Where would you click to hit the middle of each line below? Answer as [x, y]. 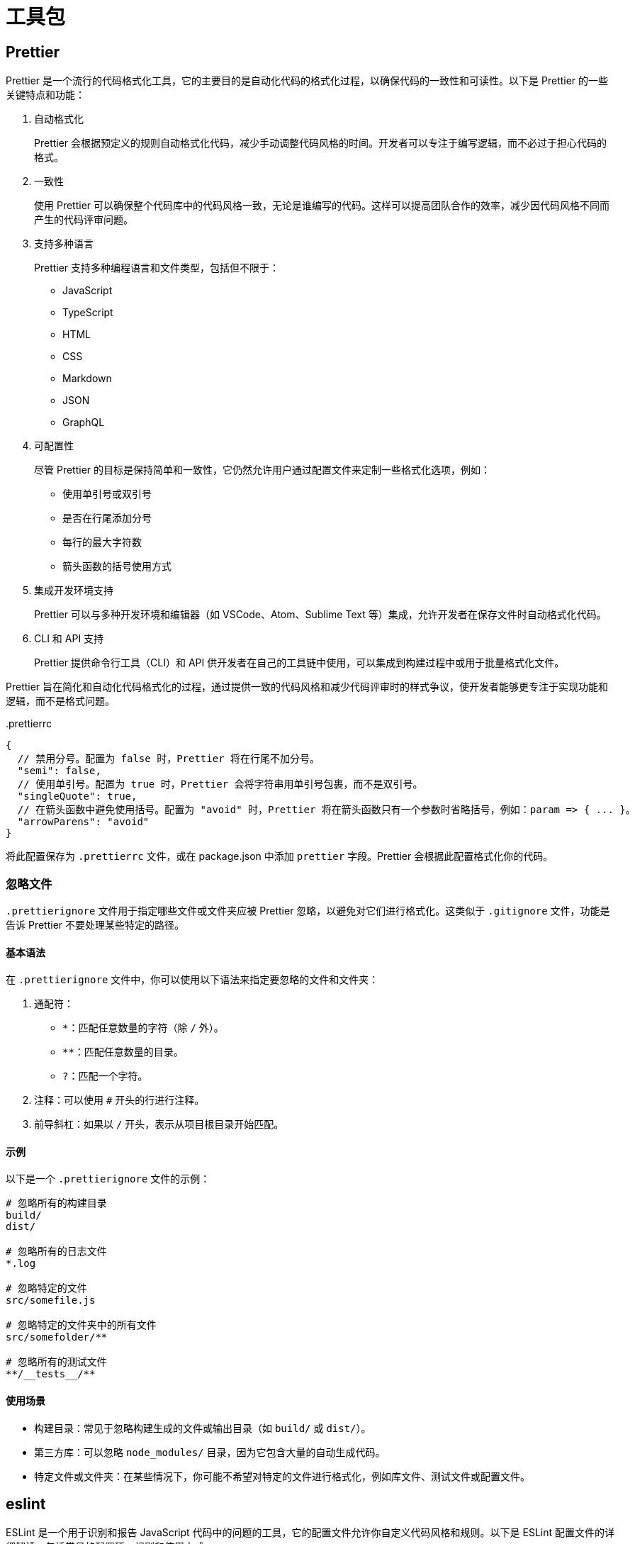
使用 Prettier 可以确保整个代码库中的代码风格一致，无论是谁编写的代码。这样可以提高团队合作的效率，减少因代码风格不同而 [322, 206]
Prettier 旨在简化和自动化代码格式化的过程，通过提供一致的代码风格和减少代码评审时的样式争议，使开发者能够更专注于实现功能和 [307, 687]
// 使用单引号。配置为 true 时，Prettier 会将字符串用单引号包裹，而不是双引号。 [220, 784]
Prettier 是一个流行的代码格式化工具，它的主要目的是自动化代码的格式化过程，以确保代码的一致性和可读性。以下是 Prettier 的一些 [307, 81]
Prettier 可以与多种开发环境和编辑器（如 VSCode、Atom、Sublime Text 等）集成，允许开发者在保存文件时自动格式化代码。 [320, 615]
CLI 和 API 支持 [69, 639]
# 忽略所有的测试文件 [56, 1362]
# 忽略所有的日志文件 [56, 1252]
